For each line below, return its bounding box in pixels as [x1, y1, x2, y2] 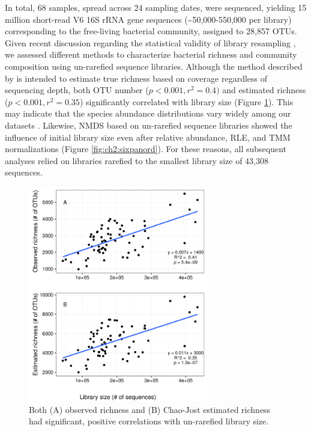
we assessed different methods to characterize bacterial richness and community [5, 48, 297, 61]
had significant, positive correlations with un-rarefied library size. [29, 415, 269, 427]
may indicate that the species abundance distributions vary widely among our [5, 107, 291, 120]
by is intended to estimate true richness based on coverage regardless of [5, 72, 268, 84]
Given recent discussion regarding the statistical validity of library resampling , [5, 36, 296, 49]
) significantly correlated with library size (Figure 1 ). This [79, 95, 294, 108]
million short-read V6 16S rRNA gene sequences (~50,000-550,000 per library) [5, 13, 292, 25]
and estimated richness [222, 84, 306, 96]
